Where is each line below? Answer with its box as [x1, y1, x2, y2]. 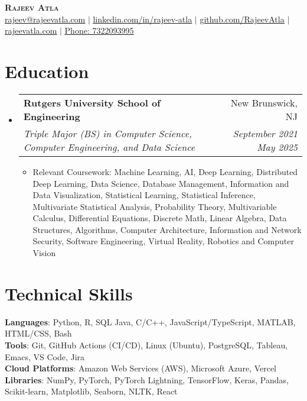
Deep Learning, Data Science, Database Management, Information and [32, 177, 289, 189]
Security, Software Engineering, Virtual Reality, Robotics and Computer [32, 235, 294, 247]
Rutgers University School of [23, 95, 161, 109]
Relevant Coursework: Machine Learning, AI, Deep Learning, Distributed [32, 165, 298, 177]
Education [5, 59, 89, 83]
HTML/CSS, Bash [5, 327, 72, 339]
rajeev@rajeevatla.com [5, 12, 86, 25]
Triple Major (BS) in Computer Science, [23, 126, 192, 140]
